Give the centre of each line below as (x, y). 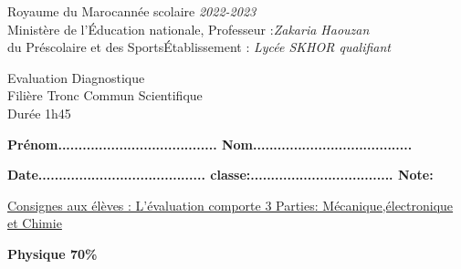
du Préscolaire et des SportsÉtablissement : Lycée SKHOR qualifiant (199, 47)
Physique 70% (52, 253)
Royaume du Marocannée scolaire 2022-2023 (132, 11)
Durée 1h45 (39, 113)
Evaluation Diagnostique (76, 77)
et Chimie (35, 223)
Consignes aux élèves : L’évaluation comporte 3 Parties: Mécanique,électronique (230, 205)
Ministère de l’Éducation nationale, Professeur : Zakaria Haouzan (189, 29)
